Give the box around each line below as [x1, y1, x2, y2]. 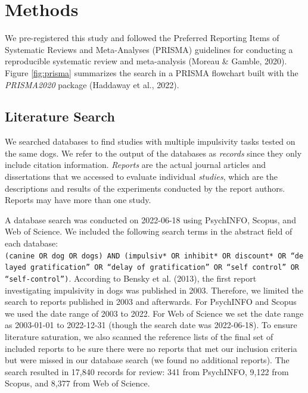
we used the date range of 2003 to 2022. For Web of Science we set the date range [5, 307, 304, 319]
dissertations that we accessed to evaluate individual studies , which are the [5, 170, 278, 183]
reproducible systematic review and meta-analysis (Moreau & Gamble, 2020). [5, 55, 287, 67]
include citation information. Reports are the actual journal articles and [5, 158, 266, 171]
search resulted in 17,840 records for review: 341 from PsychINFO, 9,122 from [5, 365, 289, 378]
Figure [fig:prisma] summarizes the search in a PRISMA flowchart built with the [5, 66, 298, 79]
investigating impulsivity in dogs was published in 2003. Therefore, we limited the [5, 283, 303, 296]
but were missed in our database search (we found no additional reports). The [5, 354, 290, 366]
